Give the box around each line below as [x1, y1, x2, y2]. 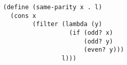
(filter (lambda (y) [32, 20, 102, 28]
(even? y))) [83, 46, 124, 54]
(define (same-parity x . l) [3, 4, 102, 11]
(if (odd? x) [69, 29, 113, 36]
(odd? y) [83, 37, 113, 45]
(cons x [10, 12, 36, 19]
